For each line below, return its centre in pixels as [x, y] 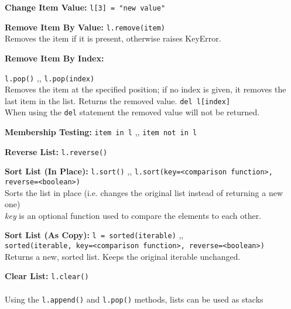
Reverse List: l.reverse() [56, 151]
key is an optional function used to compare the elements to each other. [133, 215]
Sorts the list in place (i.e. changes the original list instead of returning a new [144, 192]
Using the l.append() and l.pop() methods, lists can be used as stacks [134, 299]
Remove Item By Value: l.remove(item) [85, 27]
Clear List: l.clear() [47, 276]
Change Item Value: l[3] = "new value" [85, 7]
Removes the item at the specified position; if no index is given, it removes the [145, 89]
